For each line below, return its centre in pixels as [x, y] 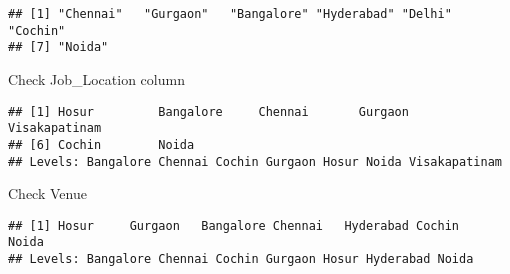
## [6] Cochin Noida [101, 144]
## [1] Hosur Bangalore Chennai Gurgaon [208, 111]
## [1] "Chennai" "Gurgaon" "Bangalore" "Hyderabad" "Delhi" [230, 14]
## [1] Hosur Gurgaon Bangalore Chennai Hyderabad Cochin [234, 225]
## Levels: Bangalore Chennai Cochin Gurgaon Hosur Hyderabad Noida [241, 259]
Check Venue [47, 193]
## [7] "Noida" [58, 47]
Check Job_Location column [96, 78]
